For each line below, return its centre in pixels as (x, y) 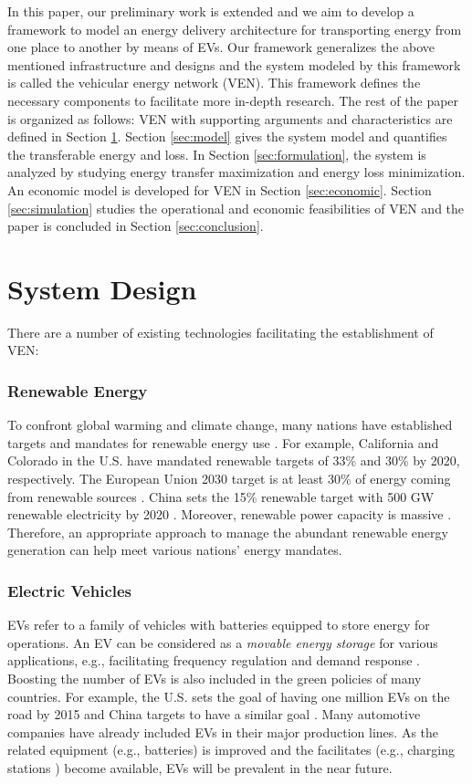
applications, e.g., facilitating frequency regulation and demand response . (214, 660)
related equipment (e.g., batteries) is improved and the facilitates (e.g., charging (231, 750)
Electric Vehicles (70, 590)
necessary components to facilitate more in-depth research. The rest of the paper (233, 100)
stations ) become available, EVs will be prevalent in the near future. (200, 767)
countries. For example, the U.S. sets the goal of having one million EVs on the (229, 696)
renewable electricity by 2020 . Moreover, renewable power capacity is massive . (230, 514)
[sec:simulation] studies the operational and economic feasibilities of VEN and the (236, 208)
